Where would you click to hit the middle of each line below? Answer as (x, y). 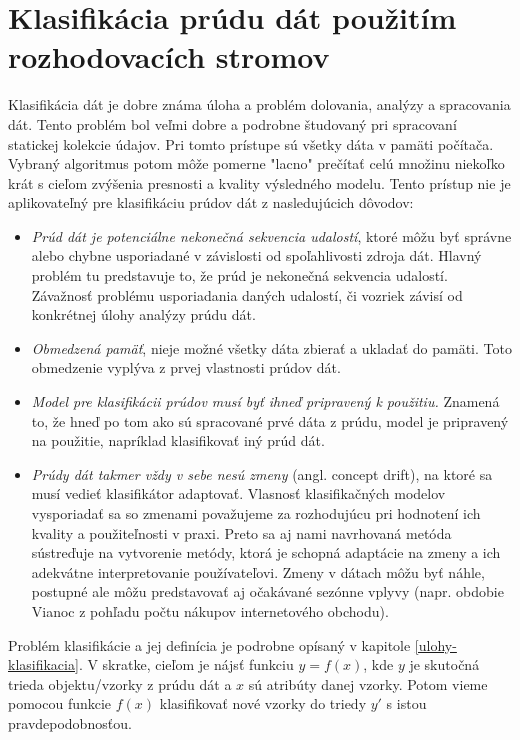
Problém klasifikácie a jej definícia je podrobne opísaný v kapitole (209, 644)
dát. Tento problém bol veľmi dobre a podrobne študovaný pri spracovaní (232, 123)
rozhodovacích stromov (169, 56)
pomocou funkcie (60, 703)
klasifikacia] (43, 664)
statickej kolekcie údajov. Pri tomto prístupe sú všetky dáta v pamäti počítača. (251, 143)
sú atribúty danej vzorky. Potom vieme (368, 683)
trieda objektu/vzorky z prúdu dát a (120, 683)
